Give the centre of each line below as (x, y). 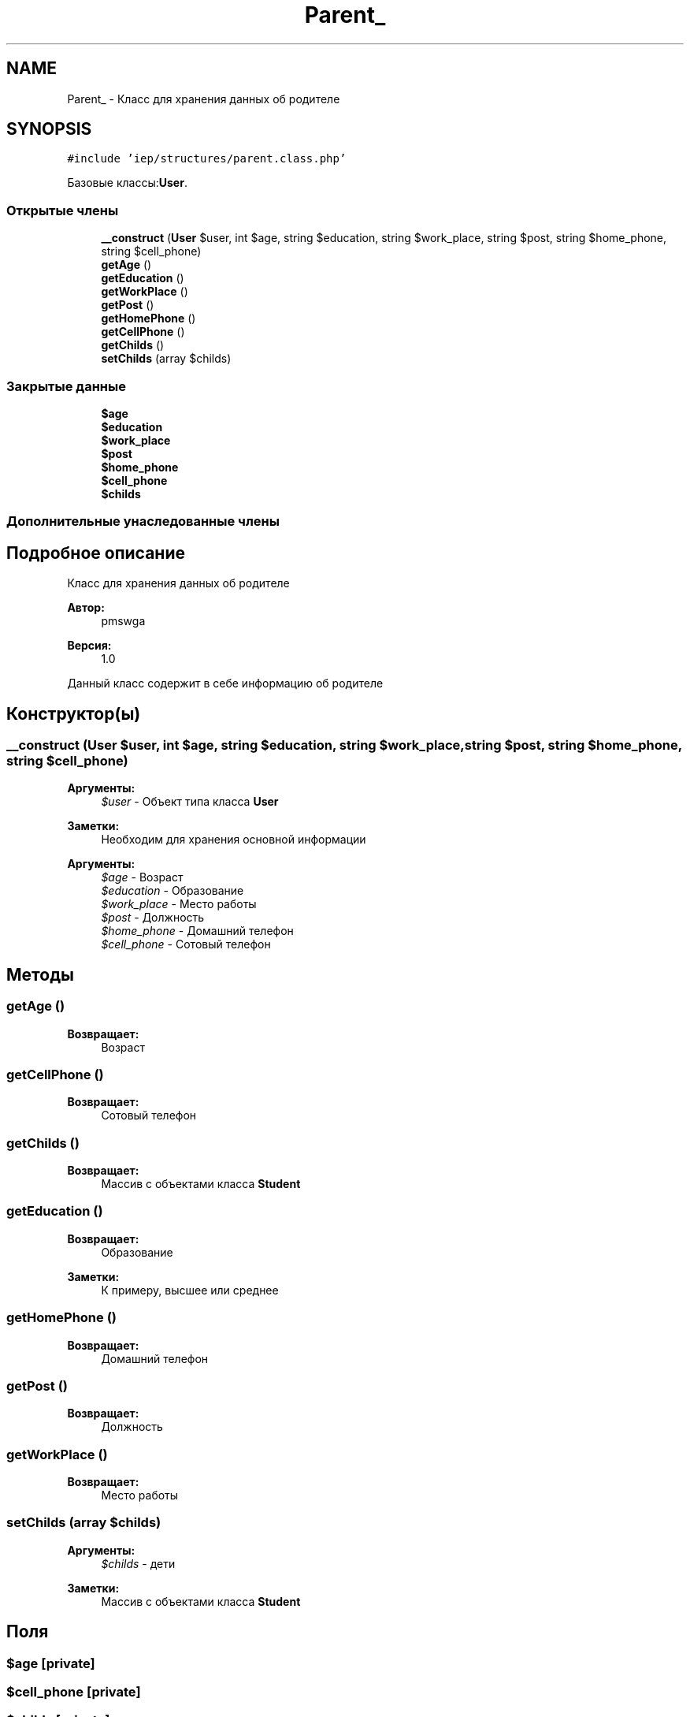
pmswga (123, 621)
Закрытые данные (66, 386)
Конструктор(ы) (74, 713)
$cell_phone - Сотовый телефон (186, 944)
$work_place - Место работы (179, 904)
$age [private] (51, 1663)
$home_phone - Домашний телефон (197, 931)
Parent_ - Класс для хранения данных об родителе (204, 99)
